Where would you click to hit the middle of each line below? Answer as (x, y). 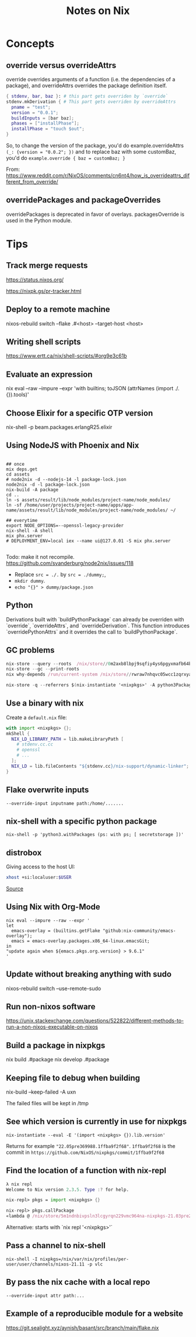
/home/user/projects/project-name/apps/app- (79, 505)
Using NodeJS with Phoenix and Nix (73, 446)
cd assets (18, 474)
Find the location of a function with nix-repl (86, 1171)
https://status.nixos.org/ (35, 280)
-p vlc (95, 1264)
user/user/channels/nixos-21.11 (45, 1264)
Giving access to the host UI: (41, 867)
